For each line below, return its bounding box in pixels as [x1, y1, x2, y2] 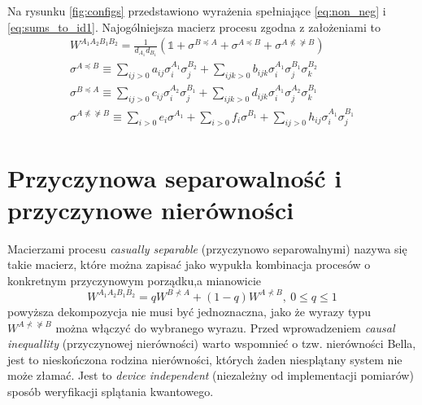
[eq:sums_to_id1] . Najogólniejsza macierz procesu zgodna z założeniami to [7, 18, 381, 35]
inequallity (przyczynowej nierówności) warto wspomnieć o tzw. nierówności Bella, [7, 335, 416, 352]
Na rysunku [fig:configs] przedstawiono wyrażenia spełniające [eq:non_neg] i [7, 2, 386, 19]
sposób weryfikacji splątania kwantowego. [7, 382, 214, 399]
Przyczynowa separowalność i [7, 161, 342, 194]
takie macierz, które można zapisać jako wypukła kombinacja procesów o [7, 256, 371, 273]
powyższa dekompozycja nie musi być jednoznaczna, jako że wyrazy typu [7, 302, 371, 319]
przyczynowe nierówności [7, 192, 294, 226]
